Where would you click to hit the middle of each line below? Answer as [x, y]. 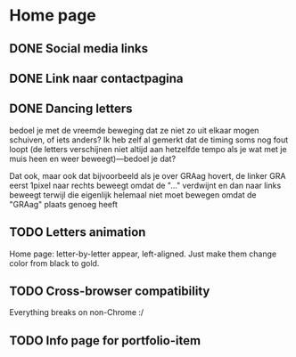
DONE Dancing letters [71, 109]
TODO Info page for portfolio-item [105, 341]
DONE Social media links [79, 49]
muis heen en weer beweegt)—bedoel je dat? [93, 158]
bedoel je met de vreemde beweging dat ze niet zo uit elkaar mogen [134, 130]
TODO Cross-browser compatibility [110, 291]
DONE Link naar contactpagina [97, 78]
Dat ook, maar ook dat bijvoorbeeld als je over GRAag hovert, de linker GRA [148, 175]
